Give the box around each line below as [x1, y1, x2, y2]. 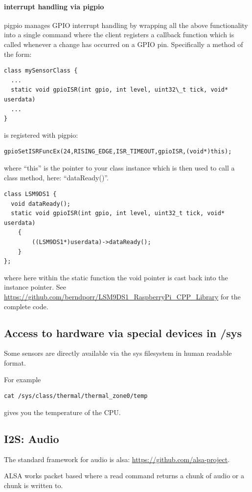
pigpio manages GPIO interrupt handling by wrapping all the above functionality [4, 20, 248, 30]
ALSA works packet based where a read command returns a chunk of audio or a [4, 470, 245, 481]
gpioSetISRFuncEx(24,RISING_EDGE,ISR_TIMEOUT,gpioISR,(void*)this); [4, 148, 232, 155]
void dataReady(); [11, 200, 71, 207]
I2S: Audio [4, 431, 59, 446]
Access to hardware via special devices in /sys [4, 325, 242, 340]
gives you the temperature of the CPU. [4, 407, 121, 417]
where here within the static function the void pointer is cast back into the [4, 272, 228, 282]
